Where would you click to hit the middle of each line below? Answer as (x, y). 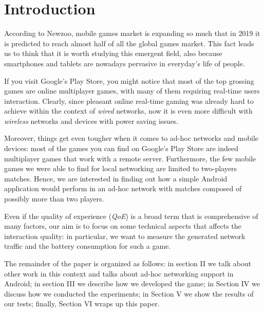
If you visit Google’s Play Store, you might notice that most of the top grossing (129, 80)
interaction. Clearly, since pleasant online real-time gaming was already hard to (129, 100)
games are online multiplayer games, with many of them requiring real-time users (132, 91)
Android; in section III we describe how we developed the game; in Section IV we (132, 283)
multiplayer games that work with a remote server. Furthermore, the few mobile (130, 158)
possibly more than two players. (54, 199)
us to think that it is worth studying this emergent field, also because (113, 53)
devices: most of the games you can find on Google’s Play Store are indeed (121, 148)
